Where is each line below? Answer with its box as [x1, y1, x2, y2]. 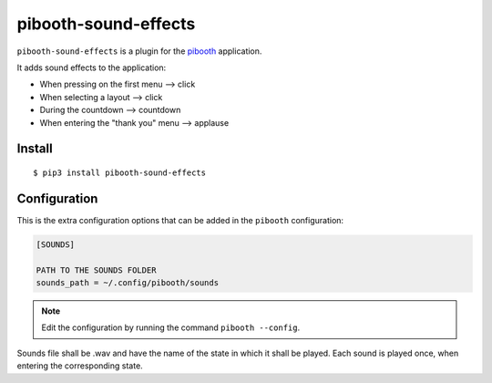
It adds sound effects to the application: [16, 62, 167, 73]
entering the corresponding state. [16, 360, 143, 371]
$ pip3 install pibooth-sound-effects [33, 167, 207, 178]
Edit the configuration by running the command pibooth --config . [41, 322, 301, 333]
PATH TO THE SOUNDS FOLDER [36, 264, 157, 275]
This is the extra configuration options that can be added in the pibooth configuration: [16, 214, 344, 225]
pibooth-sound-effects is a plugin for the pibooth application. [16, 46, 262, 57]
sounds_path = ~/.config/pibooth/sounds [36, 277, 219, 287]
